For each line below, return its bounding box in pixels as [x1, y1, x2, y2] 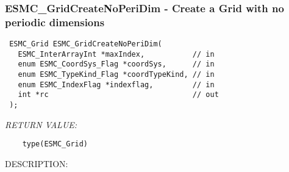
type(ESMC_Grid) [22, 140, 88, 149]
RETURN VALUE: [5, 118, 77, 131]
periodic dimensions [5, 14, 105, 29]
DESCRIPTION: [5, 157, 68, 170]
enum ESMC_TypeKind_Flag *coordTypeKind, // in [18, 70, 215, 79]
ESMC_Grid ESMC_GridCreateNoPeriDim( [9, 40, 162, 49]
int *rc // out [18, 90, 219, 99]
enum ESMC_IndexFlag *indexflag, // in [18, 80, 215, 89]
